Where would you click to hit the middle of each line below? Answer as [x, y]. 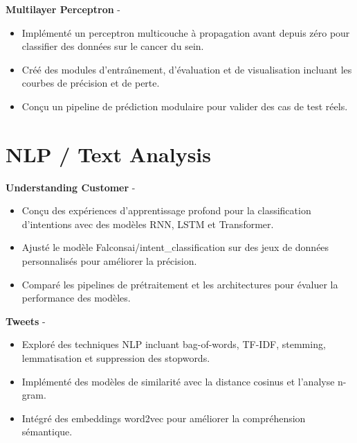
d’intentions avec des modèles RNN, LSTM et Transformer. [148, 224]
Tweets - [26, 321]
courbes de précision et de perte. [91, 83]
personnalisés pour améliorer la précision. [109, 261]
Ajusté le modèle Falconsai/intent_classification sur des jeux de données [175, 247]
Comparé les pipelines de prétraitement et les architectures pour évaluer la [180, 284]
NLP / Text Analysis [108, 154]
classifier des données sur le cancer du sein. [113, 46]
